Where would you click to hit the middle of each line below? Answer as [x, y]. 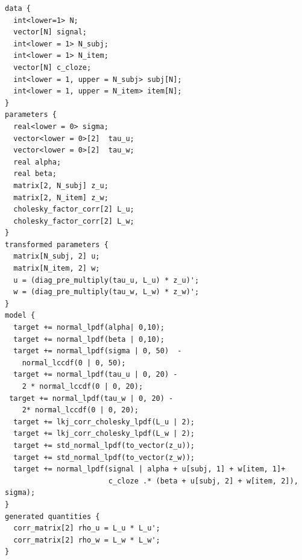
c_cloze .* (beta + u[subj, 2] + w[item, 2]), [203, 481]
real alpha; [37, 162]
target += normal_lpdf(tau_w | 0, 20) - [91, 398]
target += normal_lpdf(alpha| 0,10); [89, 328]
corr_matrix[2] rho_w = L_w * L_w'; [87, 540]
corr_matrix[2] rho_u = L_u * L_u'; [87, 528]
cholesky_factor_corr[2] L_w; [74, 221]
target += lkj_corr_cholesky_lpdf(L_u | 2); [104, 422]
